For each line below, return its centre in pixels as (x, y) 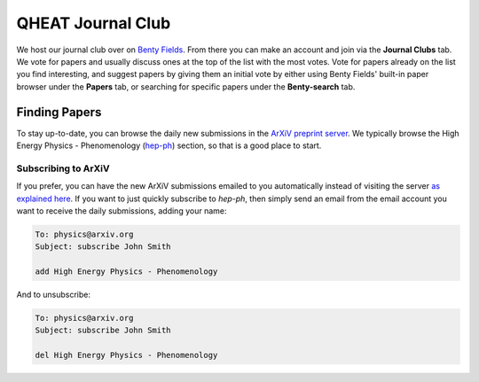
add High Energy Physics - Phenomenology (126, 272)
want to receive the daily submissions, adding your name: (122, 210)
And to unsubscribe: (53, 295)
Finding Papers (59, 112)
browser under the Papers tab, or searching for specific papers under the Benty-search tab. (186, 86)
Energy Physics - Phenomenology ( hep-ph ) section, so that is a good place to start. (169, 145)
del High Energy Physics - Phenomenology (126, 355)
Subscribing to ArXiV (63, 168)
